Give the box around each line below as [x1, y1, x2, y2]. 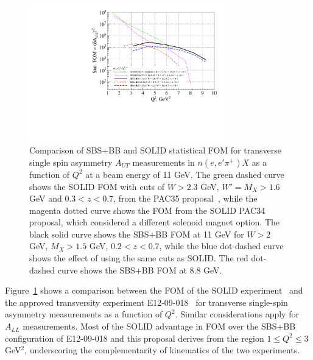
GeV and [29, 192, 62, 205]
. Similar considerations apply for [175, 308, 299, 320]
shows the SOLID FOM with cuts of [29, 180, 165, 192]
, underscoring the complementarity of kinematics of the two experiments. [24, 344, 300, 356]
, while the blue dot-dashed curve [159, 239, 284, 252]
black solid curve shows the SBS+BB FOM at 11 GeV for [29, 227, 244, 240]
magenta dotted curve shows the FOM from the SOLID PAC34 [29, 203, 266, 216]
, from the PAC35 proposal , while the [113, 192, 258, 205]
